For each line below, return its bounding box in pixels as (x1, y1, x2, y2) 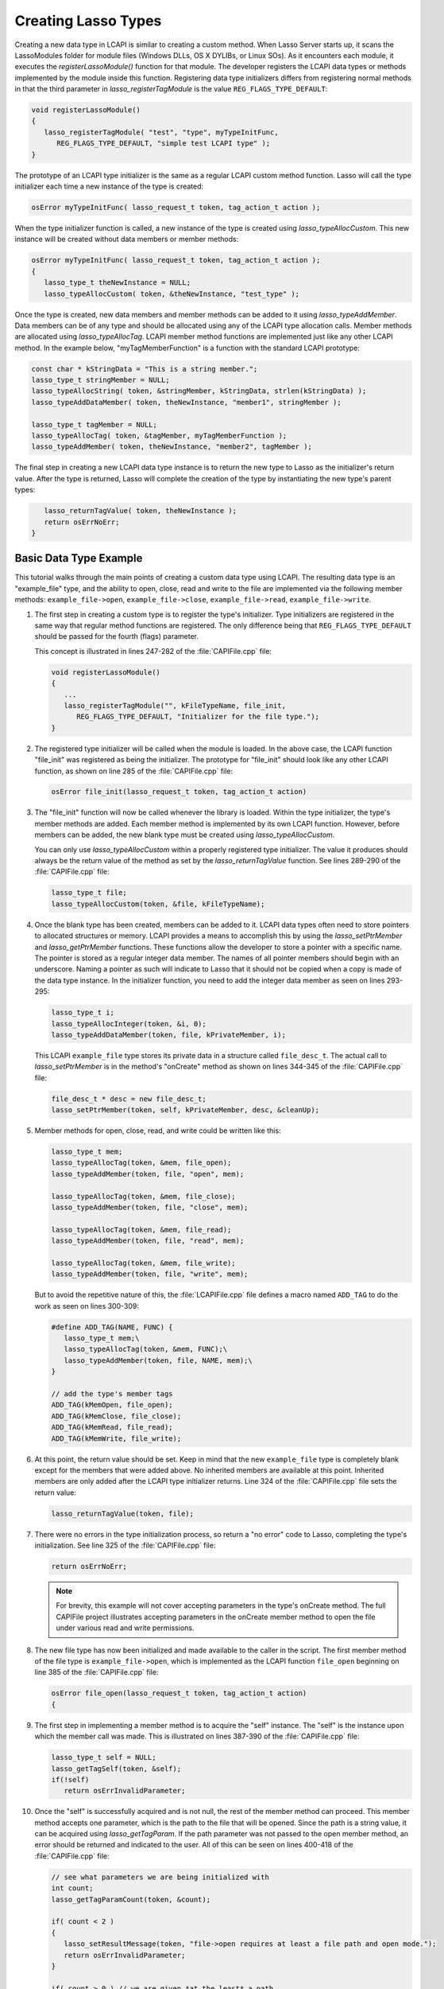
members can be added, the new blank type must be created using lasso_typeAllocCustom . (34, 830, 335, 839)
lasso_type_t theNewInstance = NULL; (44, 278, 191, 287)
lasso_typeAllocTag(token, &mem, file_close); (51, 1192, 236, 1201)
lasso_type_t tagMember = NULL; (31, 420, 158, 429)
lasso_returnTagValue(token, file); (51, 1508, 195, 1518)
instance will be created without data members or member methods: (14, 235, 239, 244)
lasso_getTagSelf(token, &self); (51, 1764, 182, 1773)
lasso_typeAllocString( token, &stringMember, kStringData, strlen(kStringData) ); (31, 387, 367, 395)
